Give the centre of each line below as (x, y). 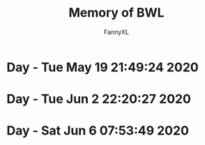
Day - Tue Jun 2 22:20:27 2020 (99, 99)
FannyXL (116, 32)
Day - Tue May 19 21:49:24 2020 (103, 67)
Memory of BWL (116, 13)
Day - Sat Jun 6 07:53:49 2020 (98, 131)
